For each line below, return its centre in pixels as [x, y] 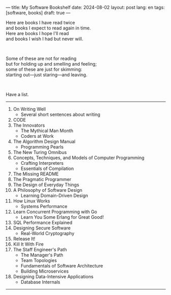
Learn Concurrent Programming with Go [55, 212]
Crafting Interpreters [42, 163]
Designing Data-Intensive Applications [53, 276]
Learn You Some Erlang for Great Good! [62, 217]
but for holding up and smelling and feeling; [51, 64]
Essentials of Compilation [47, 168]
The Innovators [29, 125]
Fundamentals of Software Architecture [62, 266]
